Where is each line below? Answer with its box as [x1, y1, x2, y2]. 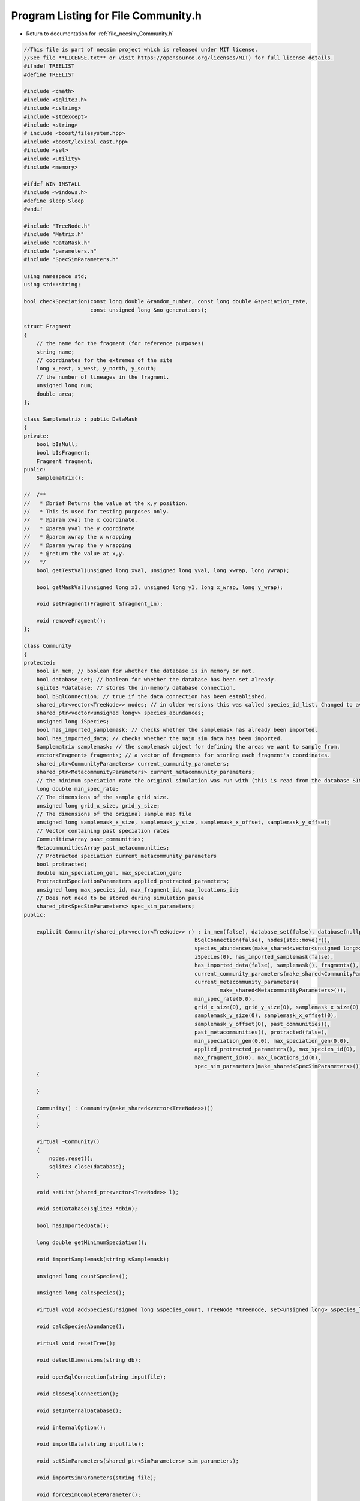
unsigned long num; [36, 382, 94, 389]
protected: [23, 659, 56, 666]
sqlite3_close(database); [49, 1164, 125, 1170]
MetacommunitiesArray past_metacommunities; [36, 844, 170, 851]
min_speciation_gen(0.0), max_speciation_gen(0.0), [194, 1037, 350, 1044]
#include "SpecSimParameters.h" [23, 256, 119, 263]
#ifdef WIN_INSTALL [23, 180, 81, 187]
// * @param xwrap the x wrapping [23, 533, 132, 540]
